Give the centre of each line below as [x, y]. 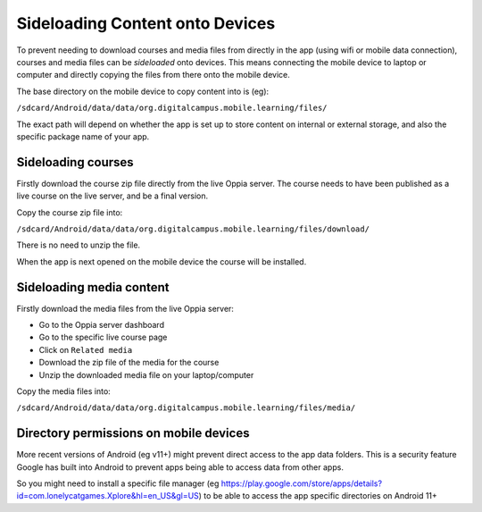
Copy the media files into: [63, 391]
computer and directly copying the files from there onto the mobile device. [153, 75]
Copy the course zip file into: [70, 212]
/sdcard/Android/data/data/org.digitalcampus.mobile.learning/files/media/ [186, 408]
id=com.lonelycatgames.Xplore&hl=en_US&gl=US [108, 496]
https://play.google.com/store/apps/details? [302, 483]
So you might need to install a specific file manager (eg [118, 483]
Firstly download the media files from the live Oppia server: [125, 308]
